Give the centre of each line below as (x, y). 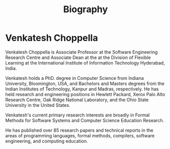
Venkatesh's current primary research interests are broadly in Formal (78, 115)
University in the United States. (38, 105)
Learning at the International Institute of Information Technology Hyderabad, (85, 63)
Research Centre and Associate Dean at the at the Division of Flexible (78, 57)
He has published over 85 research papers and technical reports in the (79, 130)
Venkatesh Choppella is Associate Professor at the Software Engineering (81, 52)
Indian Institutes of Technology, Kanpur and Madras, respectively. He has (82, 89)
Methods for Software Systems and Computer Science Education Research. (85, 120)
